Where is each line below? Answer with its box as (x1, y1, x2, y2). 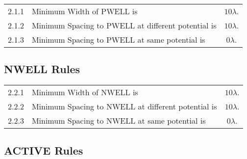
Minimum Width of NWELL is (31, 86, 138, 98)
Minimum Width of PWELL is (31, 5, 138, 17)
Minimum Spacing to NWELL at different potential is (31, 101, 217, 112)
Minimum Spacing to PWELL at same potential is (31, 34, 205, 45)
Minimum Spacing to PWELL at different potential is (31, 20, 217, 31)
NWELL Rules (4, 61, 80, 77)
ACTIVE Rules (4, 142, 83, 158)
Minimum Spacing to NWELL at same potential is (31, 115, 206, 127)
